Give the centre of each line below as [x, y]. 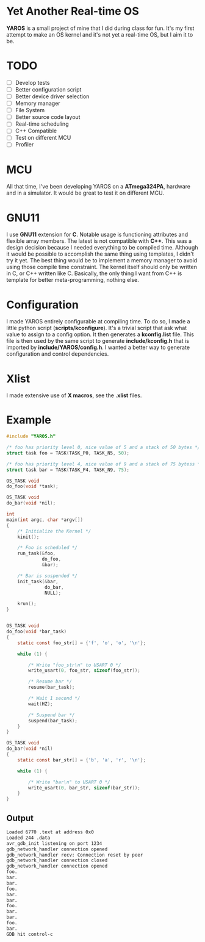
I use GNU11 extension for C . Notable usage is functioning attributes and [97, 235]
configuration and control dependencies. [58, 354]
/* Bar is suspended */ [48, 576]
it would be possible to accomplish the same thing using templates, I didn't [100, 254]
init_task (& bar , [38, 581]
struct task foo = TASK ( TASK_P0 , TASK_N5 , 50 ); [68, 453]
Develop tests [32, 82]
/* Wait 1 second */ [54, 699]
